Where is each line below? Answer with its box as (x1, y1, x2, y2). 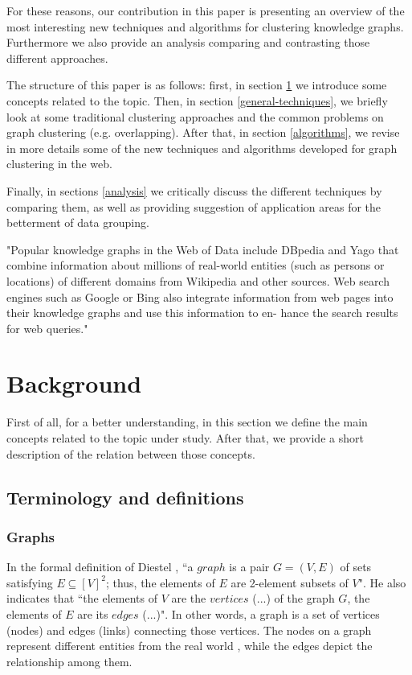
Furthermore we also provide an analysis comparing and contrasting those (6, 34, 370, 51)
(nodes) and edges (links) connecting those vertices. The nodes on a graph (6, 621, 372, 638)
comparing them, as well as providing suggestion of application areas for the (6, 198, 381, 215)
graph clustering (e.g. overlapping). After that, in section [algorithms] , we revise (6, 124, 400, 141)
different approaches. (6, 49, 108, 66)
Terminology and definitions (6, 484, 244, 509)
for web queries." (6, 319, 88, 336)
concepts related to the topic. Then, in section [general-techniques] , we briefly (6, 92, 388, 109)
